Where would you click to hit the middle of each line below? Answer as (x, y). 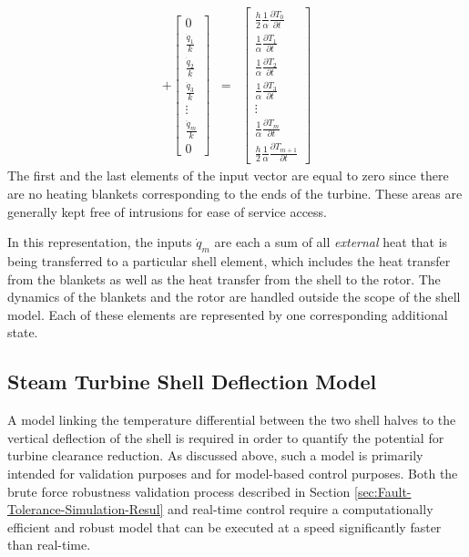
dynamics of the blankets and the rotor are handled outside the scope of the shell (234, 297)
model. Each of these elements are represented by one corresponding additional (228, 314)
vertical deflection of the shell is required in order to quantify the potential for (226, 437)
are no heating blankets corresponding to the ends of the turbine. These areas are (235, 194)
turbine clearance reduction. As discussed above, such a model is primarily (215, 455)
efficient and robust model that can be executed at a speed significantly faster (224, 526)
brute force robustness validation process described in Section (179, 491)
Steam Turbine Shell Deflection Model (192, 382)
